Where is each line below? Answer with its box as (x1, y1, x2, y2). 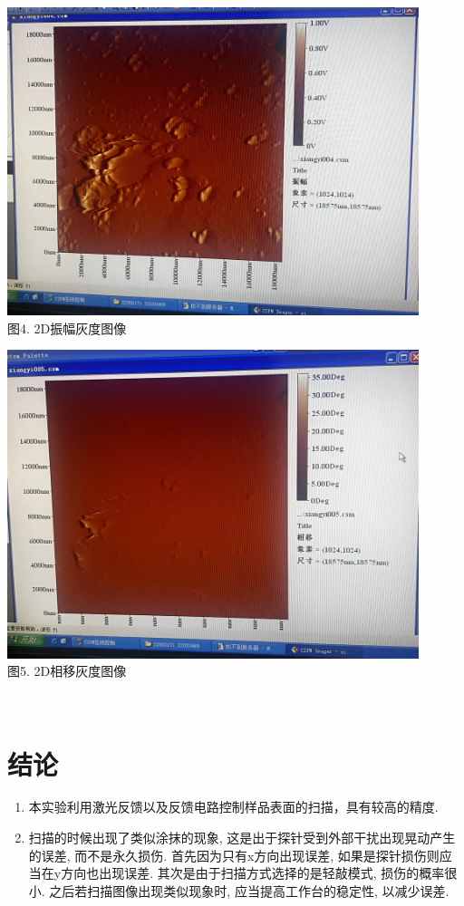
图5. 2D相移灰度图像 (7, 661, 127, 680)
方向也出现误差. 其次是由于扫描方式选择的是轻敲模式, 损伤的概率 (61, 863, 445, 882)
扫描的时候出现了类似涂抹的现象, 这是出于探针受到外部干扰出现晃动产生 (28, 828, 456, 847)
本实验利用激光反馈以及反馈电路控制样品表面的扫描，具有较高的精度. (28, 797, 439, 816)
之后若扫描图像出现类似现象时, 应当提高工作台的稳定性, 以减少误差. (49, 881, 449, 900)
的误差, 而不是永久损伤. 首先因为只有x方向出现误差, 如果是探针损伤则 (28, 845, 440, 864)
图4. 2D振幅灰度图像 (7, 318, 127, 337)
